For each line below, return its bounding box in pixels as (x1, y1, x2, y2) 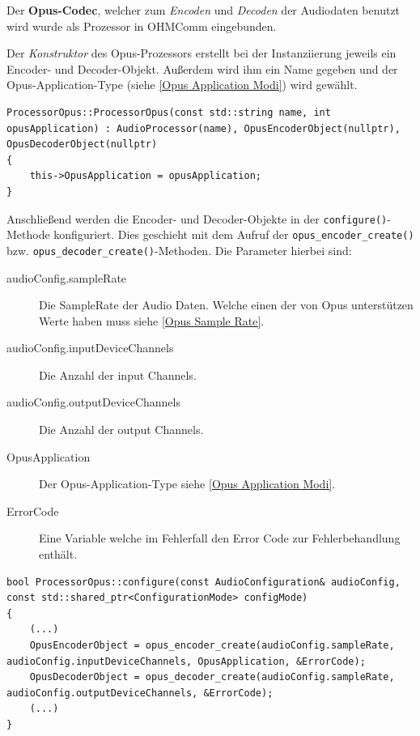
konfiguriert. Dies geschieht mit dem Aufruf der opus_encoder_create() (53, 226, 414, 243)
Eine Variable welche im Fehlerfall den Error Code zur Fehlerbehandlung (39, 530, 401, 547)
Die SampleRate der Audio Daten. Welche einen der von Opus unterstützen (39, 296, 414, 313)
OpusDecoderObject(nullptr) (6, 138, 158, 151)
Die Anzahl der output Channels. (39, 421, 204, 438)
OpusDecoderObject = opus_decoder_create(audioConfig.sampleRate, (29, 671, 395, 683)
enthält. (39, 546, 78, 563)
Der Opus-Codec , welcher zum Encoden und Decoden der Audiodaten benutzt (6, 2, 401, 18)
